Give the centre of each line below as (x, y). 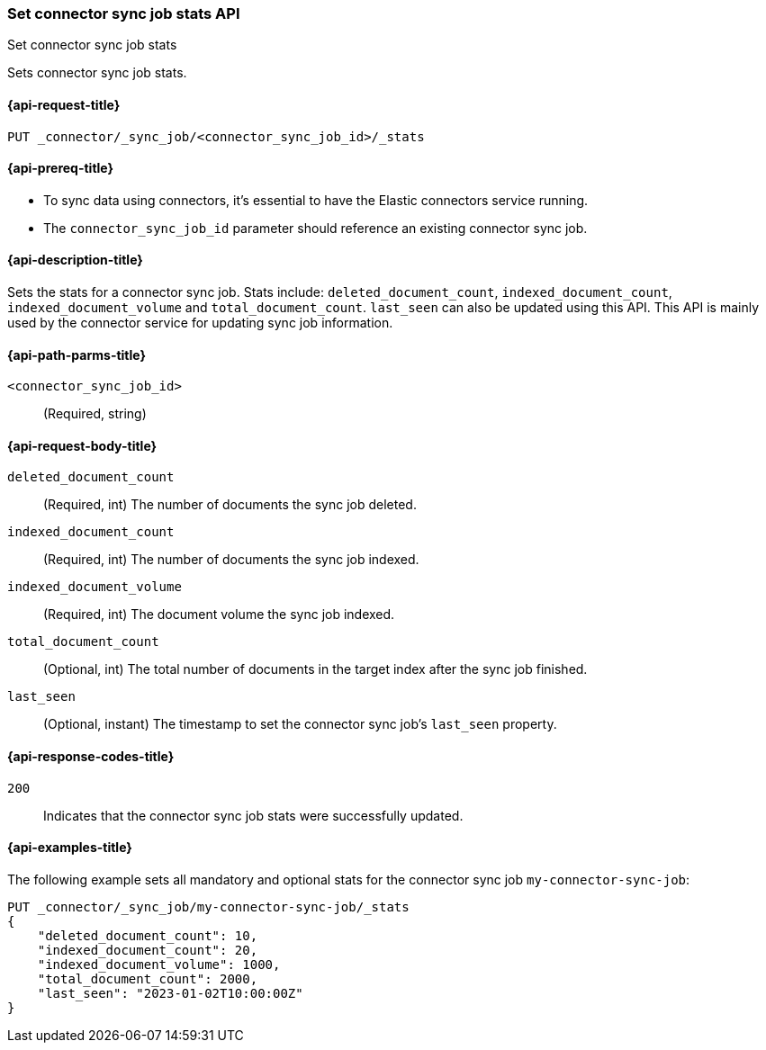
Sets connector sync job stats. (97, 73)
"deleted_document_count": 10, (148, 935)
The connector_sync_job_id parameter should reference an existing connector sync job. (315, 228)
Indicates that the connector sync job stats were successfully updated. (253, 815)
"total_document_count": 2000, (148, 978)
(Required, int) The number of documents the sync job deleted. (230, 505)
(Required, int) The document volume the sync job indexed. (219, 615)
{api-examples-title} (70, 848)
